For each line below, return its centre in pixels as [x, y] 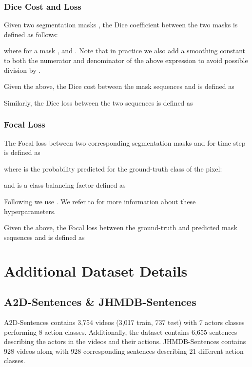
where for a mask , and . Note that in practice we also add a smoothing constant [125, 51]
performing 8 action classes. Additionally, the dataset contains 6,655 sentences [121, 332]
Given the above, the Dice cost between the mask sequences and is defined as [119, 86]
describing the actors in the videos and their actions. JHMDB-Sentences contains [125, 341]
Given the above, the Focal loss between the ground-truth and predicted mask [121, 227]
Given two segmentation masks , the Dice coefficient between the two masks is [121, 25]
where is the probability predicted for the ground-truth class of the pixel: [113, 168]
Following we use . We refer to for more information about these [100, 201]
